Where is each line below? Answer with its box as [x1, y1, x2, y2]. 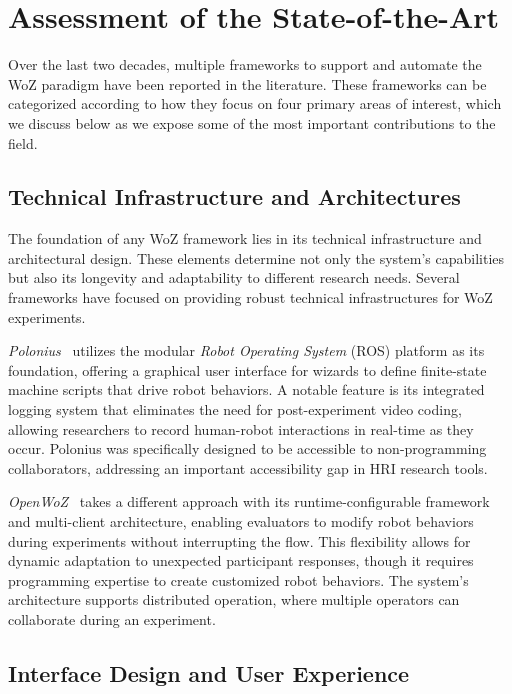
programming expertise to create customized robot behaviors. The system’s [8, 569, 469, 590]
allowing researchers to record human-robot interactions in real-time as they [8, 418, 474, 439]
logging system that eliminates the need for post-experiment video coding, [8, 399, 462, 420]
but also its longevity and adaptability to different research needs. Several [8, 267, 460, 288]
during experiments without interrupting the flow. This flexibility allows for [8, 530, 471, 551]
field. [8, 132, 38, 153]
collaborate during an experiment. [8, 608, 216, 629]
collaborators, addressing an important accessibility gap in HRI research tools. [8, 457, 488, 478]
